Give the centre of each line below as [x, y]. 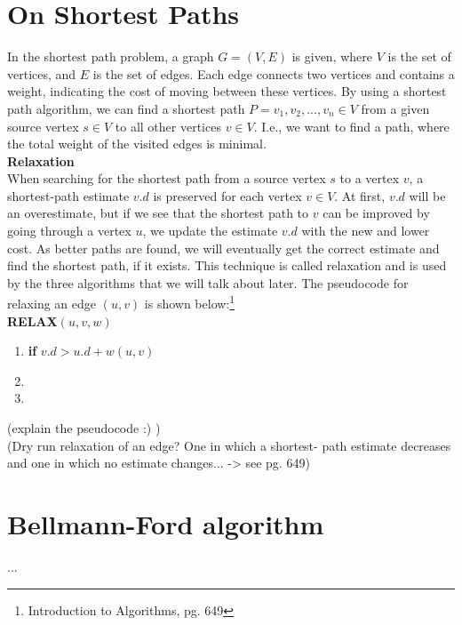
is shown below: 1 [190, 302]
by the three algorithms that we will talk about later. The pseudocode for [208, 282]
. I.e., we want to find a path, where [351, 126]
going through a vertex [69, 231]
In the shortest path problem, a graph [111, 56]
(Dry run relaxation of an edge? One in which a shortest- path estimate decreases [229, 445]
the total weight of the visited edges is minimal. [137, 144]
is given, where [332, 56]
